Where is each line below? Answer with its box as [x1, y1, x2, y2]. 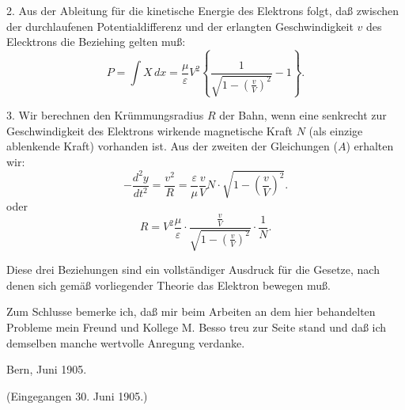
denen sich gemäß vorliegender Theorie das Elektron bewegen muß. [6, 276, 331, 293]
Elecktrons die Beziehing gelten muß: [6, 33, 186, 50]
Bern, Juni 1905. [6, 361, 87, 378]
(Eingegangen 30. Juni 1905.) [6, 387, 148, 404]
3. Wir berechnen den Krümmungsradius [6, 107, 204, 123]
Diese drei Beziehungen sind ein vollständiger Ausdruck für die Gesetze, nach [6, 261, 380, 278]
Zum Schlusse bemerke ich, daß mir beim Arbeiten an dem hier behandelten [6, 303, 376, 320]
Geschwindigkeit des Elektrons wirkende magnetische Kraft [6, 122, 293, 139]
